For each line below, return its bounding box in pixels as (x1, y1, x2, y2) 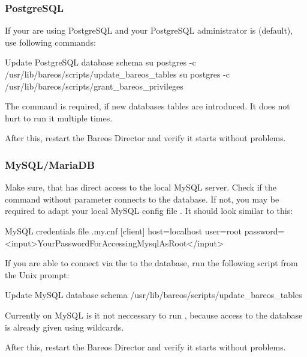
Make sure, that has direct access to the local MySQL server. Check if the (5, 181, 276, 194)
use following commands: (5, 35, 96, 48)
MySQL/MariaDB (5, 157, 95, 172)
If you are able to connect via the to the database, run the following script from (5, 257, 298, 269)
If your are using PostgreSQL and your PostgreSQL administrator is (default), (5, 24, 293, 37)
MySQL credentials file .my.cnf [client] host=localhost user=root (5, 224, 242, 237)
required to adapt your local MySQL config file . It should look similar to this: (5, 204, 293, 217)
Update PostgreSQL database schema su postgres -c (5, 56, 196, 69)
